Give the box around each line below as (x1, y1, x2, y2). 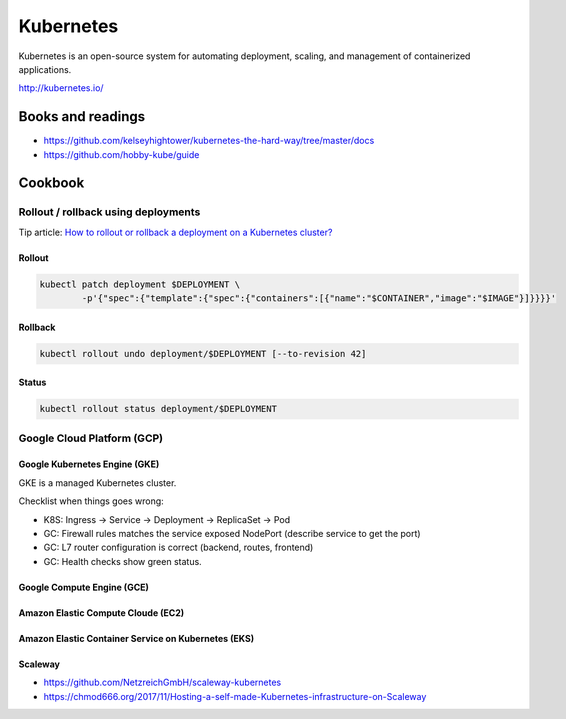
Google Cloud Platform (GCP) (18, 431, 164, 445)
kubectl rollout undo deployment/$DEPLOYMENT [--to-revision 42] (39, 348, 367, 359)
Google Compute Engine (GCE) (18, 581, 150, 593)
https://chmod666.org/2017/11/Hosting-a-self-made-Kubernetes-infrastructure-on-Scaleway (43, 690, 427, 702)
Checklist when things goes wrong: (18, 495, 164, 507)
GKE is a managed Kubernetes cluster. (18, 476, 177, 489)
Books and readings (18, 108, 146, 125)
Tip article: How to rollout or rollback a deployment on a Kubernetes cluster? (18, 226, 333, 238)
